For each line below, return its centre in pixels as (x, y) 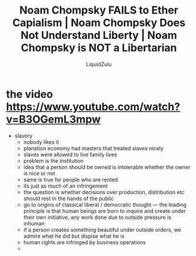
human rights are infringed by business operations (84, 242)
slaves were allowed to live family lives (70, 155)
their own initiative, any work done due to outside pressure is (97, 217)
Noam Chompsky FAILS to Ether (99, 10)
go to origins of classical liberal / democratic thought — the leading (105, 205)
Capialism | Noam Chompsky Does (99, 23)
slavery (24, 136)
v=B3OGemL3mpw (54, 119)
